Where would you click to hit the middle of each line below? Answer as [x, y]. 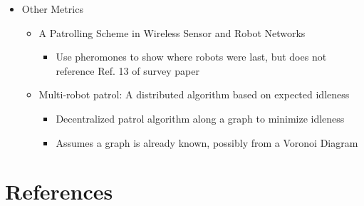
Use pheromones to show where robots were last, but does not [191, 57]
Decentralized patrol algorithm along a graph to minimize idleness [200, 118]
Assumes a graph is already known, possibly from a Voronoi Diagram [207, 142]
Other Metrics [52, 9]
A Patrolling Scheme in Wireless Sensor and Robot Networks [172, 32]
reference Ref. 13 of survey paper [128, 70]
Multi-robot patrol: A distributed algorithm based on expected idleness [194, 94]
